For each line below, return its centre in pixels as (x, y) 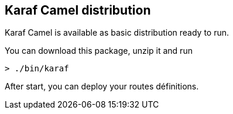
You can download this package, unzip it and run (99, 51)
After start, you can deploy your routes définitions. (102, 87)
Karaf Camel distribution (78, 10)
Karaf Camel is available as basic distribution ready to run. (117, 33)
